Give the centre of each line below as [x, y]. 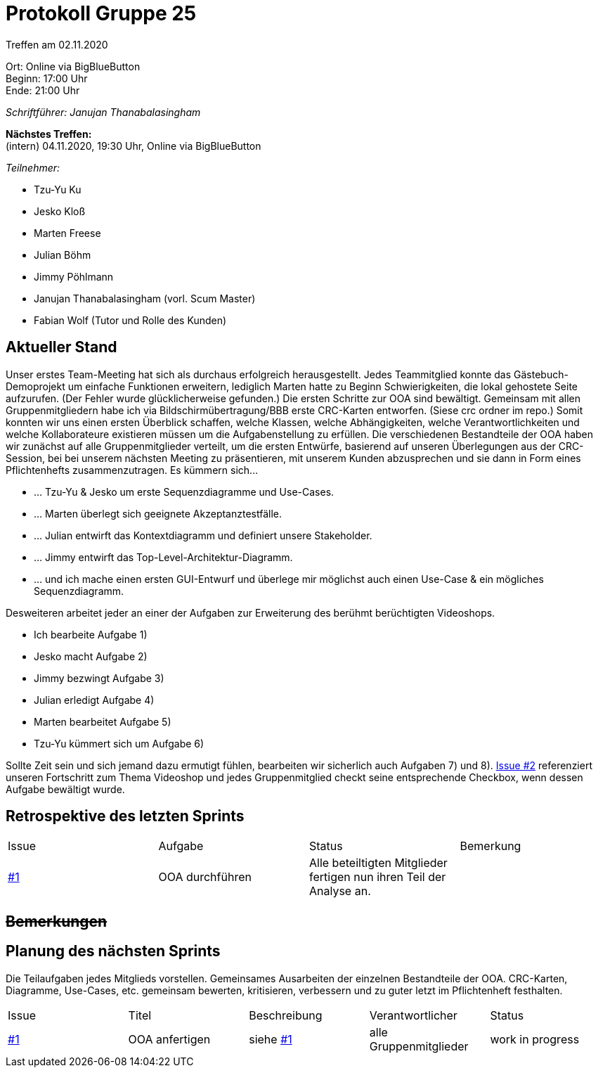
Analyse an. [340, 891]
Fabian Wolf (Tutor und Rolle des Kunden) [130, 320]
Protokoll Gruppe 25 [101, 13]
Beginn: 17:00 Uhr [47, 78]
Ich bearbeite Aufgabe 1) [91, 634]
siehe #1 [271, 1039]
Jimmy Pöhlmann [74, 276]
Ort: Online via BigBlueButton [73, 66]
